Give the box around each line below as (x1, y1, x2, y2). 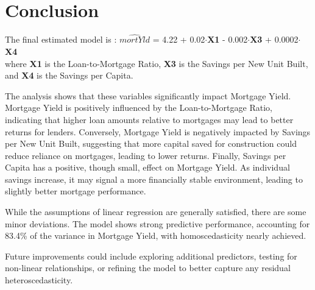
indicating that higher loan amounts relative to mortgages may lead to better (5, 113, 294, 126)
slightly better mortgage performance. (5, 185, 146, 197)
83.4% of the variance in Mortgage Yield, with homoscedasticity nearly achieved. (5, 229, 306, 242)
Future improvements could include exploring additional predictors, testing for (5, 249, 297, 262)
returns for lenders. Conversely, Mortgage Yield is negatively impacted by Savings (5, 125, 311, 138)
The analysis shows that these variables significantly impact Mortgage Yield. (5, 89, 291, 102)
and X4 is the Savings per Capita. (5, 69, 133, 82)
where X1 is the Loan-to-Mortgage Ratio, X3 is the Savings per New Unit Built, (5, 57, 308, 69)
